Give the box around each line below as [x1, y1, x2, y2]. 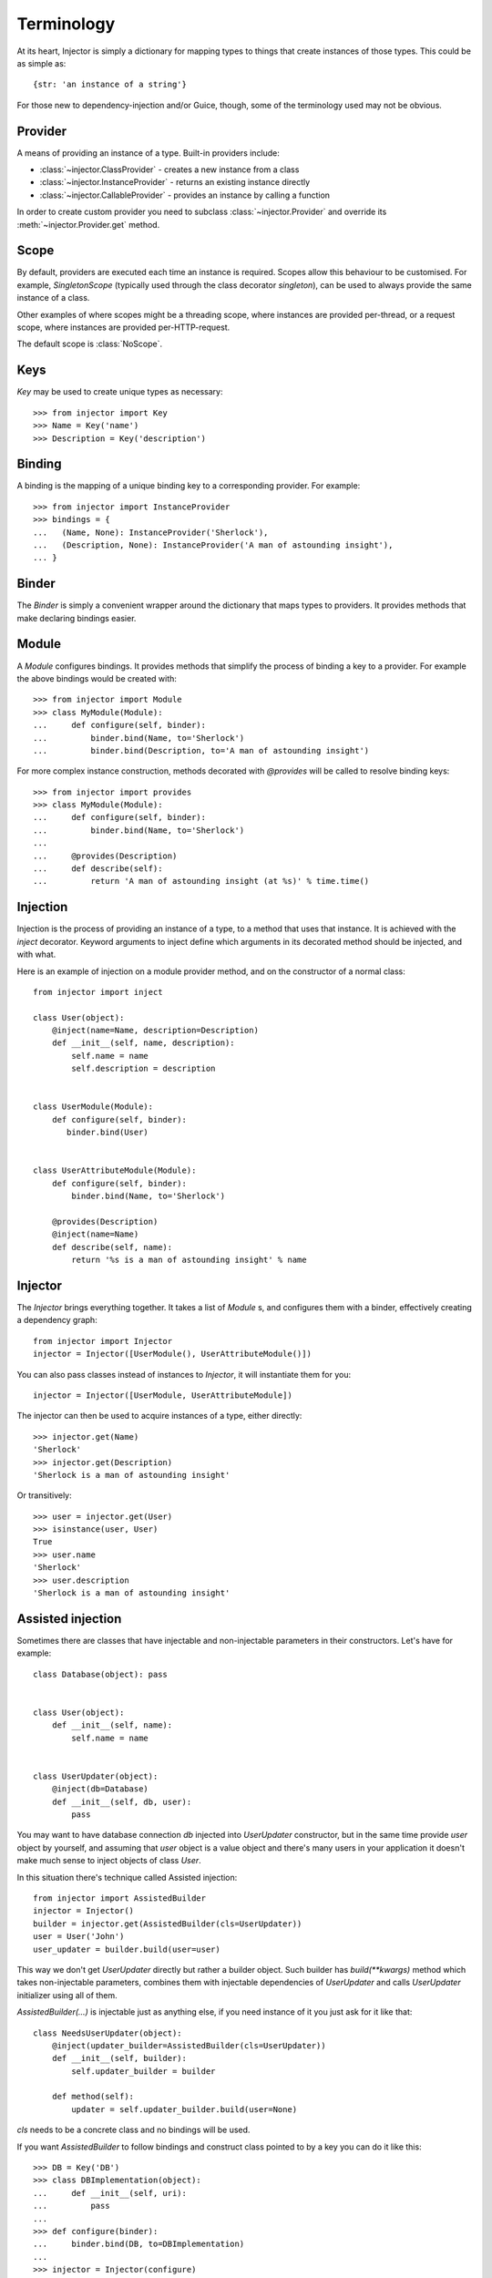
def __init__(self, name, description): [51, 1038, 236, 1048]
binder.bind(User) [67, 1127, 149, 1138]
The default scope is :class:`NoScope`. [16, 338, 163, 350]
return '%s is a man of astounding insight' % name [71, 1255, 307, 1266]
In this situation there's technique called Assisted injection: [16, 1872, 238, 1883]
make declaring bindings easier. [16, 612, 137, 623]
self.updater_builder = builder [71, 2066, 216, 2077]
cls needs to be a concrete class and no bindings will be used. [16, 2124, 251, 2136]
